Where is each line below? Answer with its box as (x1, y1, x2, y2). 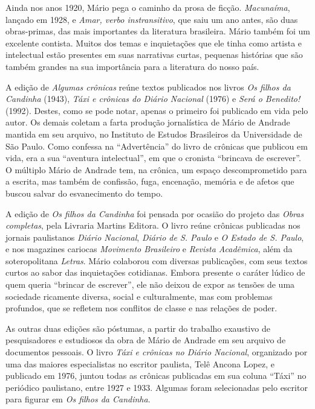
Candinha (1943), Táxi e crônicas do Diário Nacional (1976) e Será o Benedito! (5, 92, 300, 105)
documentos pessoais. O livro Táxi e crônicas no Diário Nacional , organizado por (5, 346, 308, 358)
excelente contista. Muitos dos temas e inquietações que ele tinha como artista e (5, 36, 302, 49)
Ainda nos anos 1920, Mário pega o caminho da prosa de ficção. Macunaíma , (5, 1, 290, 13)
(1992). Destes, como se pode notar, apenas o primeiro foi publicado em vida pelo (5, 104, 308, 116)
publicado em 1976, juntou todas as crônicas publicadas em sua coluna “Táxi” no (5, 369, 307, 382)
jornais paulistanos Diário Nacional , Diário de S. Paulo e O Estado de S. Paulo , (5, 230, 304, 243)
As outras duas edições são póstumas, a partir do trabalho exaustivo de (5, 322, 270, 334)
